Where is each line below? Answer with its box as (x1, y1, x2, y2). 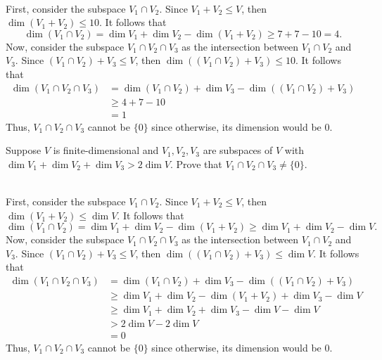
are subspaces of (203, 143, 273, 157)
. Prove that (170, 156, 222, 171)
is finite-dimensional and (53, 143, 159, 157)
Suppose (6, 143, 42, 157)
